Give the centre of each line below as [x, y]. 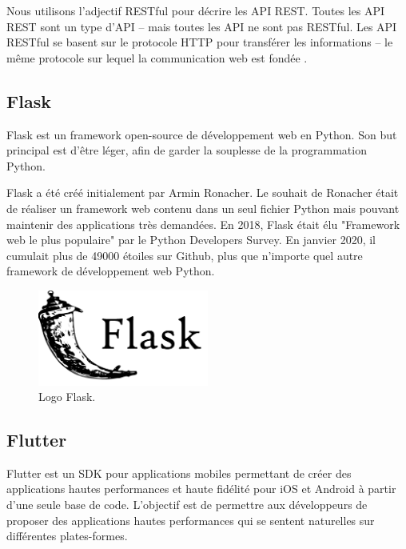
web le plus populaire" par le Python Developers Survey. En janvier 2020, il [191, 240]
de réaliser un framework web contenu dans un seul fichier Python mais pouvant [203, 208]
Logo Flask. [67, 397]
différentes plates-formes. [67, 536]
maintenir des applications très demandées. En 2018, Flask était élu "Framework [203, 224]
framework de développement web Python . [111, 271]
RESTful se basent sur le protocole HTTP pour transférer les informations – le [200, 42]
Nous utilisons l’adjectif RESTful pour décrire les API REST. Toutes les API [196, 10]
